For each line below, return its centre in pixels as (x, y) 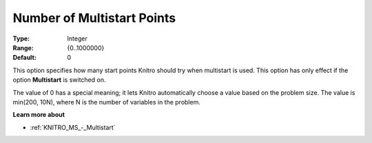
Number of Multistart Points (94, 18)
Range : (23, 47)
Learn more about (39, 115)
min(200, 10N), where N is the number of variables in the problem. (107, 102)
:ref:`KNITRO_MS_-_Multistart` (73, 127)
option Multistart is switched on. (59, 80)
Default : (25, 58)
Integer (77, 38)
